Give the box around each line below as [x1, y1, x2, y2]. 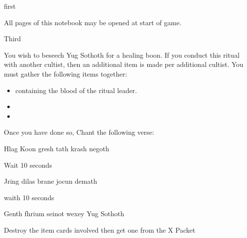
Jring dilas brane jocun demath [4, 176, 97, 186]
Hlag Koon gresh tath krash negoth [4, 143, 109, 153]
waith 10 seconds [4, 192, 54, 202]
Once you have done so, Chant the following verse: [4, 127, 154, 137]
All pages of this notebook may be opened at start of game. [4, 17, 182, 27]
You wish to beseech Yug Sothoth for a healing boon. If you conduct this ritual [4, 49, 240, 60]
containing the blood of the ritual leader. [15, 85, 137, 95]
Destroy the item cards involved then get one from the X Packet [4, 224, 195, 235]
